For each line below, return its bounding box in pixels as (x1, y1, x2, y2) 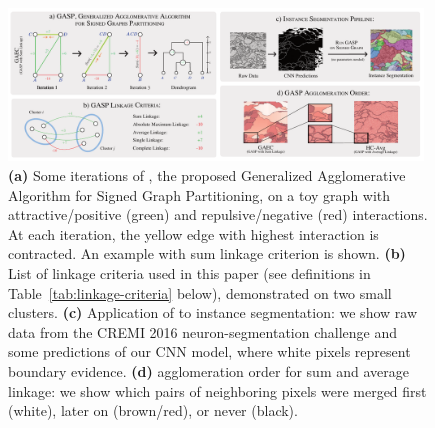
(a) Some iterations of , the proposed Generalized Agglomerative (8, 164, 406, 185)
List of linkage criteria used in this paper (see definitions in (8, 262, 371, 283)
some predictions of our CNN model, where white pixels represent (8, 341, 411, 362)
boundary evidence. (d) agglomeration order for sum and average (8, 360, 409, 381)
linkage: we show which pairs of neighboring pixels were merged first (8, 380, 427, 401)
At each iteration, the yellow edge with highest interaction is (8, 223, 379, 244)
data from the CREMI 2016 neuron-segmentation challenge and (8, 321, 398, 342)
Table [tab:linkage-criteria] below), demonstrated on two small (8, 282, 392, 303)
